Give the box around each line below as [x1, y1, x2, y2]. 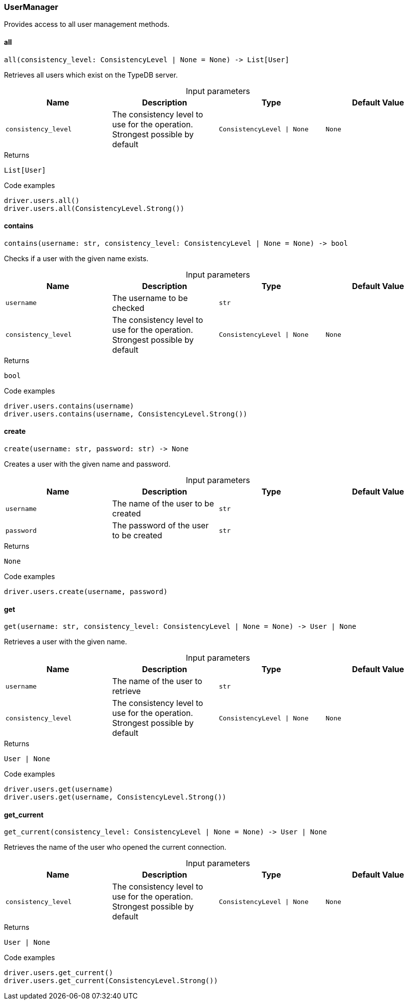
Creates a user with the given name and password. [4, 460, 171, 469]
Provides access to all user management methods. [4, 20, 170, 29]
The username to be [112, 293, 188, 303]
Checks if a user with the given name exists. [4, 254, 149, 263]
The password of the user [112, 520, 209, 531]
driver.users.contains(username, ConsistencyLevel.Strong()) [4, 409, 247, 418]
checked [112, 302, 145, 313]
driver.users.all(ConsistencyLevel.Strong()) [4, 204, 185, 212]
